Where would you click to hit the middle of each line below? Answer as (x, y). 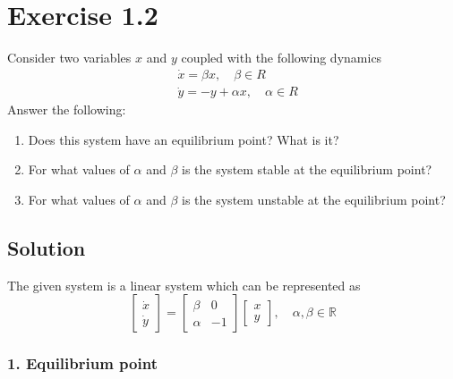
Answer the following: (67, 109)
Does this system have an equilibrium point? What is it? (184, 139)
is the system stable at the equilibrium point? (307, 169)
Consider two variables (69, 58)
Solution (47, 247)
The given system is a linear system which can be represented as (184, 285)
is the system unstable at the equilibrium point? (314, 199)
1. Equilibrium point (82, 363)
